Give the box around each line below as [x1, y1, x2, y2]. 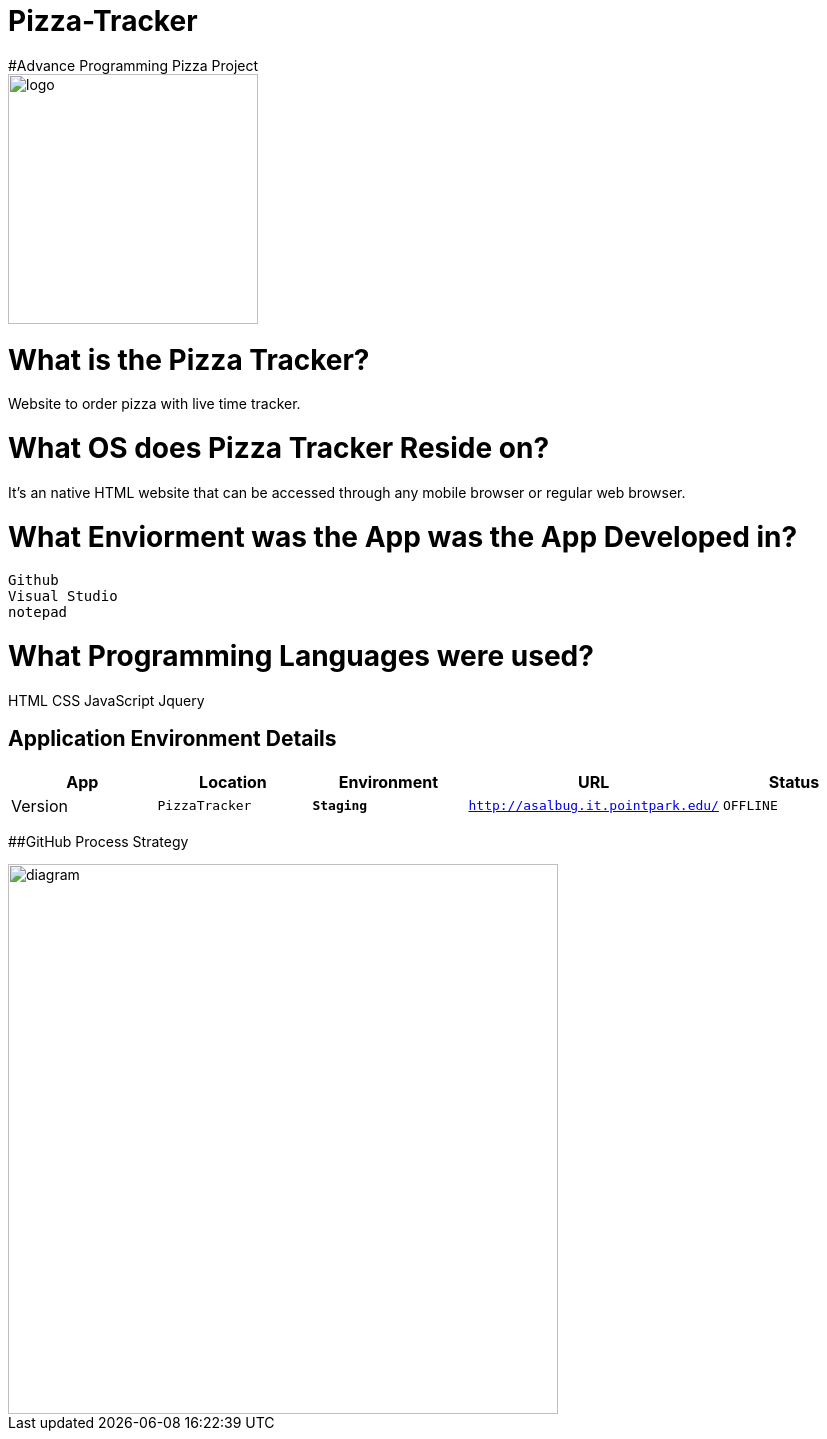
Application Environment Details [8, 726, 337, 752]
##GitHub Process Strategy [8, 832, 189, 850]
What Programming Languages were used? [8, 639, 594, 673]
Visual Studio [8, 588, 118, 605]
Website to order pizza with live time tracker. [8, 395, 301, 413]
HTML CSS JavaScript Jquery [8, 691, 205, 709]
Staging [312, 798, 368, 814]
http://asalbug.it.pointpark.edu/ [468, 798, 719, 814]
